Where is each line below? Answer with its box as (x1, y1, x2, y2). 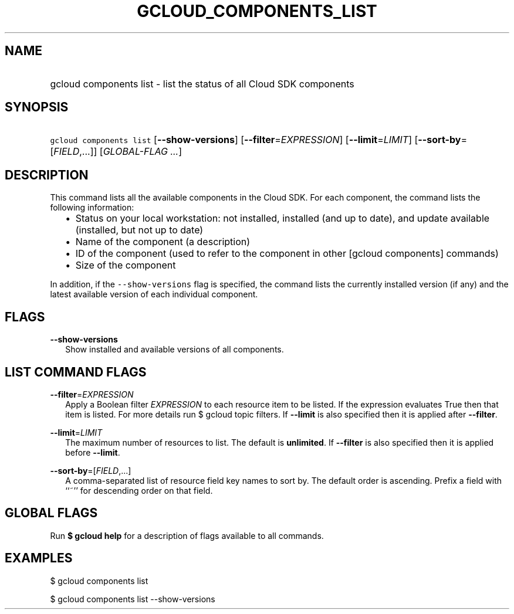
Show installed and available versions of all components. (65, 344, 284, 355)
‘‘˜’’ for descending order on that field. (65, 485, 213, 496)
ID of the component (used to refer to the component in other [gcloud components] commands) (75, 247, 499, 260)
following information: (50, 202, 134, 213)
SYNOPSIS (5, 100, 69, 115)
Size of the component (75, 259, 176, 272)
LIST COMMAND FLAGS (5, 364, 147, 379)
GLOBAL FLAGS (5, 506, 98, 521)
